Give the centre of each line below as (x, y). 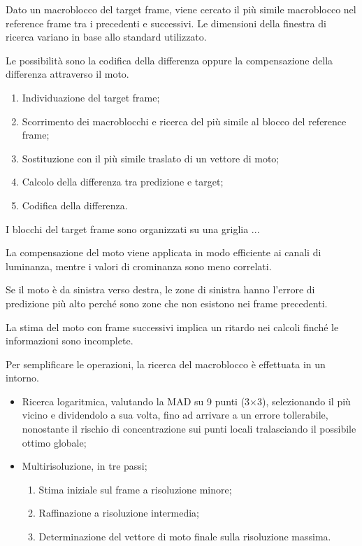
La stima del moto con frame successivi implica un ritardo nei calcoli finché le (172, 327)
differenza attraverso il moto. (67, 74)
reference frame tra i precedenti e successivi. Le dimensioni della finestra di (166, 23)
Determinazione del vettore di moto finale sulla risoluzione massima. (185, 537)
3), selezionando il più (304, 401)
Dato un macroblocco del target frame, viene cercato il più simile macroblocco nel (181, 9)
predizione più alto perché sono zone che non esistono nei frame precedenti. (167, 303)
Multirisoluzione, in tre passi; (85, 466)
